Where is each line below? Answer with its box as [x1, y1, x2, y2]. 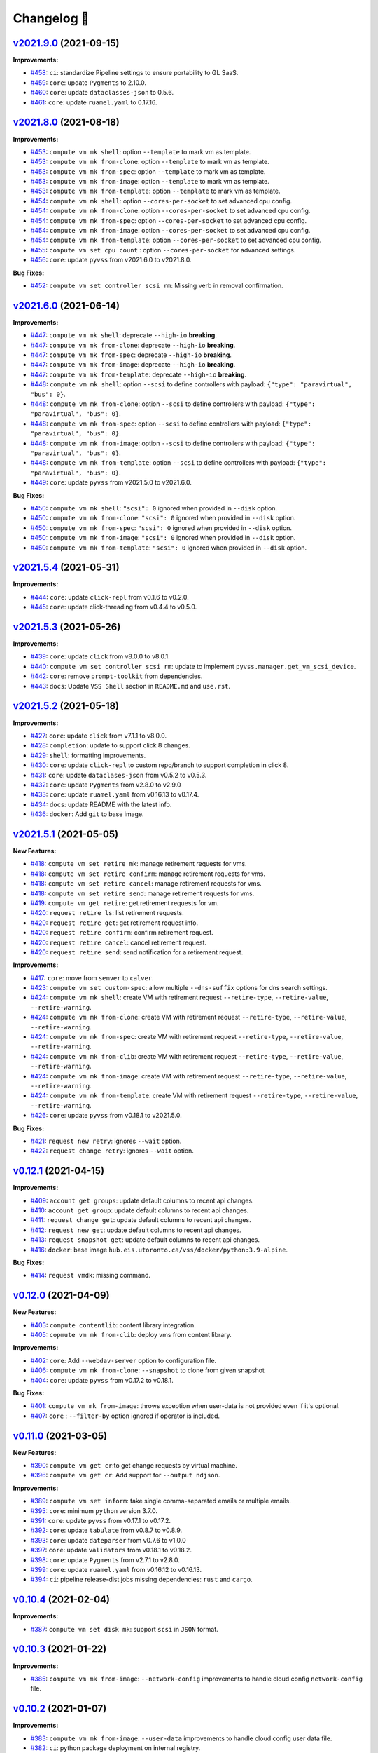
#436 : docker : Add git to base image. [30, 810, 144, 818]
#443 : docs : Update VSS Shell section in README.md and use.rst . [30, 682, 231, 690]
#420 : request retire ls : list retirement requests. [30, 909, 185, 917]
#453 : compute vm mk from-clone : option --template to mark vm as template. [30, 158, 269, 166]
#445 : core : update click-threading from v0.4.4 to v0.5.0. [30, 603, 197, 611]
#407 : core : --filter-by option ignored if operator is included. [30, 1412, 220, 1420]
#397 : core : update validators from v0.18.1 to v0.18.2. [30, 1546, 192, 1555]
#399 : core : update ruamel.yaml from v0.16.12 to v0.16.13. [30, 1565, 202, 1573]
